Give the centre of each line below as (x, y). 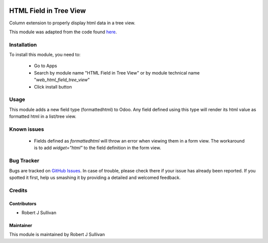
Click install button (53, 86)
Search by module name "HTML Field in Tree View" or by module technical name (117, 73)
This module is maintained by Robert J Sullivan (57, 235)
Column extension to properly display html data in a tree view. (72, 23)
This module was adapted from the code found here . (63, 32)
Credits (18, 190)
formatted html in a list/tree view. (43, 116)
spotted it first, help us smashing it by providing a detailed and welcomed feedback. (95, 178)
